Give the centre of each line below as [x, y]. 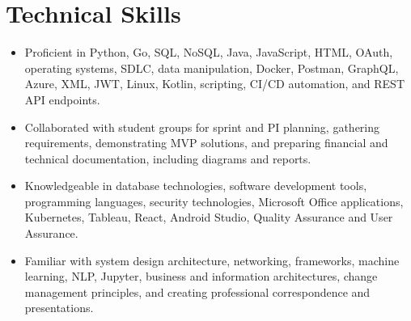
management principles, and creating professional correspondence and [197, 291]
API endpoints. [62, 99]
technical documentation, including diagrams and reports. [168, 158]
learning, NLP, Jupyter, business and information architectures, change [201, 276]
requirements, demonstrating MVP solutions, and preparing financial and [206, 143]
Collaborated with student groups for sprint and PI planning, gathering [202, 127]
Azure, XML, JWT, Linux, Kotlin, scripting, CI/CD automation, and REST [215, 84]
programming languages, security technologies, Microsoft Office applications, [214, 201]
